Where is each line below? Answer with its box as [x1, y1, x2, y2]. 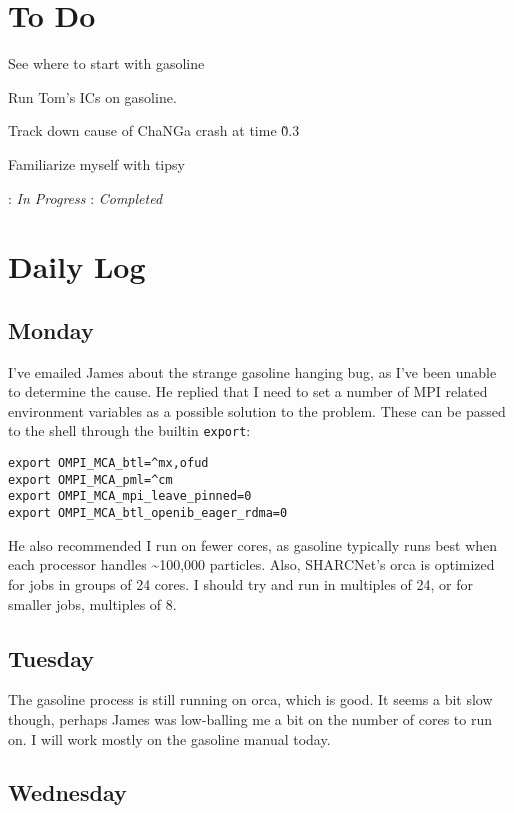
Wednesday [8, 777, 127, 808]
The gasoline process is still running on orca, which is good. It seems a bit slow [8, 689, 493, 710]
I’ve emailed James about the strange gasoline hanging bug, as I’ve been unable [8, 361, 497, 382]
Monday [8, 314, 94, 345]
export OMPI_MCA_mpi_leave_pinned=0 [8, 489, 252, 504]
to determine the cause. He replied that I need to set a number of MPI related [8, 381, 488, 402]
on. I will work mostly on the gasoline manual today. [8, 728, 331, 749]
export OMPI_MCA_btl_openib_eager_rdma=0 [8, 506, 288, 521]
